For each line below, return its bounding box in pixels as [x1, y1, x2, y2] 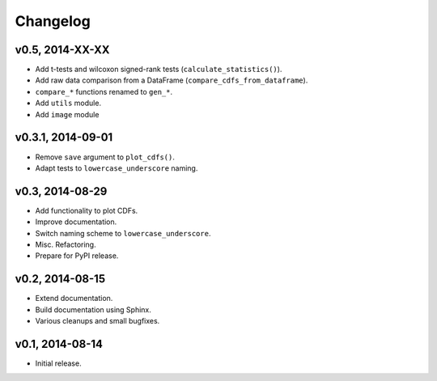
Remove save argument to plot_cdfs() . [35, 152, 176, 162]
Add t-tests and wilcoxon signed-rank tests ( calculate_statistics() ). [35, 65, 282, 74]
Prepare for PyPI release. [35, 251, 119, 260]
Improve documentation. [35, 217, 117, 226]
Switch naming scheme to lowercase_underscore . [35, 228, 211, 238]
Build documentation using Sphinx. [35, 304, 151, 315]
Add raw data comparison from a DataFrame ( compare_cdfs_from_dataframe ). [35, 75, 308, 85]
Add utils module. [35, 98, 101, 108]
